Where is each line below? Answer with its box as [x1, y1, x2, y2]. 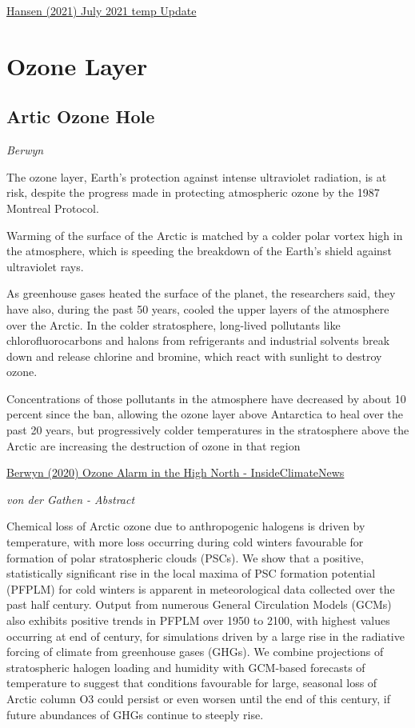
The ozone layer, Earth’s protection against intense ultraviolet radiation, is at [6, 168, 387, 185]
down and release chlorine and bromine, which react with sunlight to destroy [6, 347, 382, 364]
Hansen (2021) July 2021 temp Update [6, 2, 197, 18]
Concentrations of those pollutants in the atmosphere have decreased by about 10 [6, 390, 406, 406]
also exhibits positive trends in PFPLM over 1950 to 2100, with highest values [6, 612, 390, 629]
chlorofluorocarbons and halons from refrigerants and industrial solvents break [6, 332, 390, 349]
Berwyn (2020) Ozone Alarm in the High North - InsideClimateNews [6, 464, 345, 481]
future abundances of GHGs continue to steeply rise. [6, 706, 264, 722]
